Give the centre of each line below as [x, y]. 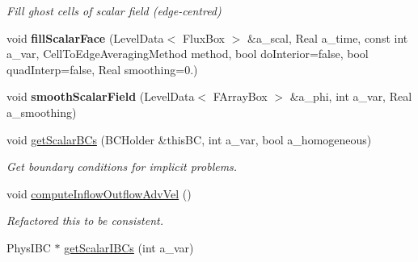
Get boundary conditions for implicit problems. [122, 166]
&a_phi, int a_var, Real [351, 96]
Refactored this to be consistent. [85, 220]
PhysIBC [29, 247]
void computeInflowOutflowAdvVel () [99, 193]
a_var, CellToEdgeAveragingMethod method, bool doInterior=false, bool [188, 54]
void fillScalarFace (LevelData [85, 37]
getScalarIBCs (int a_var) [129, 247]
